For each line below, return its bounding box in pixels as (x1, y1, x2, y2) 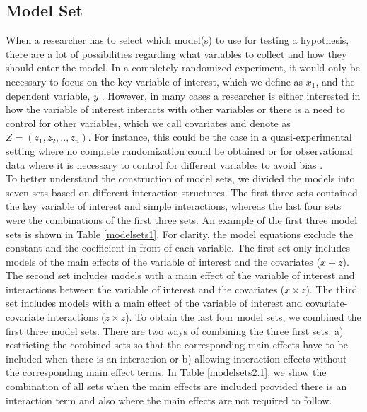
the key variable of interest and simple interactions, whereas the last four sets (6, 199, 342, 213)
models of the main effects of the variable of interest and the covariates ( (6, 254, 320, 269)
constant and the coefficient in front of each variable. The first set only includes (6, 240, 350, 255)
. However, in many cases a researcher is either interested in (101, 88, 361, 102)
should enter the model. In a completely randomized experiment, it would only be (6, 60, 361, 75)
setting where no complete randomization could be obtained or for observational (6, 143, 353, 158)
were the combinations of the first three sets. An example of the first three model (6, 212, 358, 227)
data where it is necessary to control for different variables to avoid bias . (6, 157, 323, 172)
